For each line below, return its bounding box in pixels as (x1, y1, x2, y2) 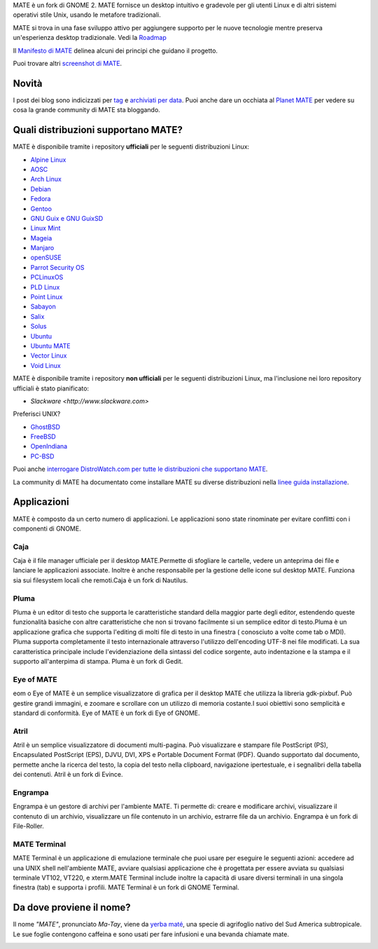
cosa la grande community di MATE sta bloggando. (13, 106, 160, 114)
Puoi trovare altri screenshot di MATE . (13, 59, 122, 67)
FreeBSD (30, 432, 56, 441)
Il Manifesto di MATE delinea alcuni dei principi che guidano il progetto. (13, 46, 218, 55)
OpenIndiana (30, 442, 68, 451)
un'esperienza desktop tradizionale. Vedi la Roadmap (13, 34, 167, 42)
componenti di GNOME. (13, 524, 81, 533)
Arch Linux (30, 175, 62, 184)
